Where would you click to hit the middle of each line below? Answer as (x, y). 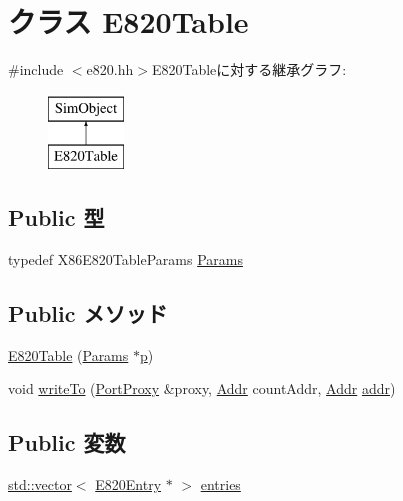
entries (220, 484)
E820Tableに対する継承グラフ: (249, 69)
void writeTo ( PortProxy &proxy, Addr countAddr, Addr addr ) (202, 388)
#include (36, 69)
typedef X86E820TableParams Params (125, 259)
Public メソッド (88, 313)
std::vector (40, 484)
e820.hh (110, 69)
